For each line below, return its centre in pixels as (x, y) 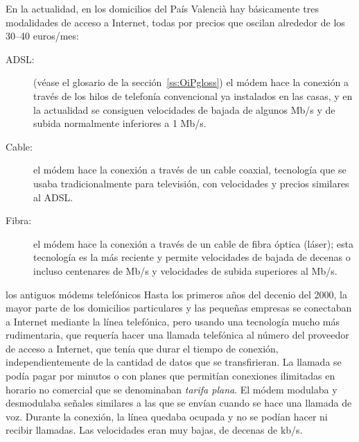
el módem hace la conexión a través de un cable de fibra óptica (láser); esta (193, 243)
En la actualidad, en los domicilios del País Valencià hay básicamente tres (162, 8)
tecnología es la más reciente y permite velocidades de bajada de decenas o (192, 257)
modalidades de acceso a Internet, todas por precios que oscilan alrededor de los (175, 22)
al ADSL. (53, 197)
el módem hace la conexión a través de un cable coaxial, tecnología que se (190, 170)
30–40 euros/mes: (42, 36)
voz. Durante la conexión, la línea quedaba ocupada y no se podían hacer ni (167, 416)
